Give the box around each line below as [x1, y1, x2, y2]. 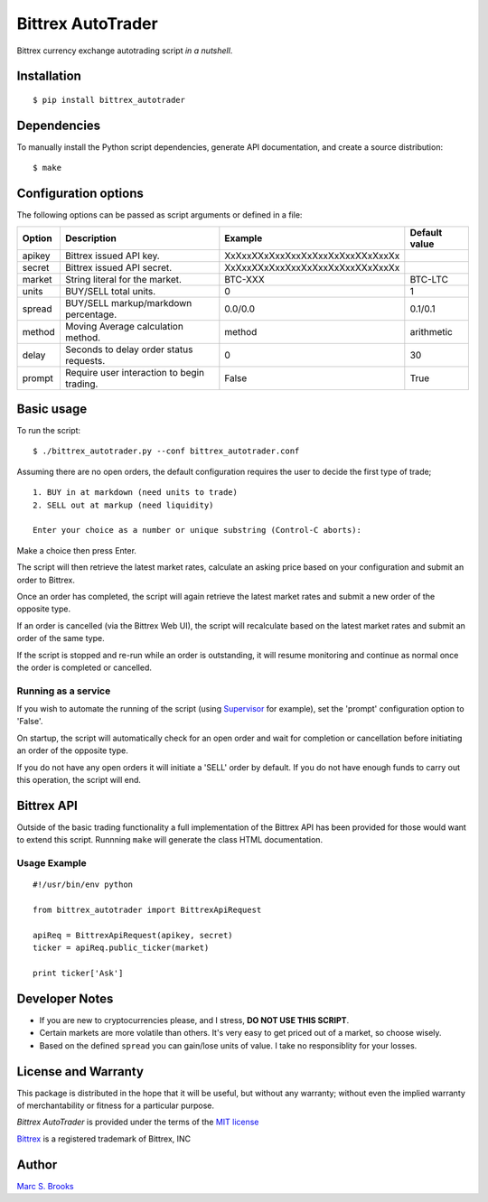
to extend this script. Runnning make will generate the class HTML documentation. [16, 834, 324, 845]
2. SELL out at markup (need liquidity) [33, 499, 214, 510]
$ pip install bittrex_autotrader [33, 95, 185, 105]
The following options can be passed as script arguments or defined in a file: [16, 210, 303, 220]
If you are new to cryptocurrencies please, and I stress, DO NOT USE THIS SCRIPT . [39, 1014, 350, 1025]
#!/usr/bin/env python [33, 880, 134, 890]
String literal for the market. [64, 273, 183, 285]
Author [16, 1157, 58, 1172]
